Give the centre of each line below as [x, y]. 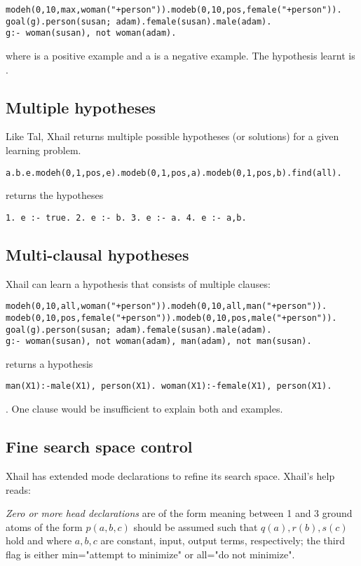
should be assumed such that [196, 526]
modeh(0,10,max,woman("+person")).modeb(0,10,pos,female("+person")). [174, 10]
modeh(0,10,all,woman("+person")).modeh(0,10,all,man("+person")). [166, 306]
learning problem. [43, 150]
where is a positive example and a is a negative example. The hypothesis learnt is [180, 55]
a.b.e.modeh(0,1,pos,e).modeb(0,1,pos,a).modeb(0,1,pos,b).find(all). [174, 173]
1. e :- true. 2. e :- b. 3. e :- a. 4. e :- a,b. [126, 218]
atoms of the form [44, 526]
